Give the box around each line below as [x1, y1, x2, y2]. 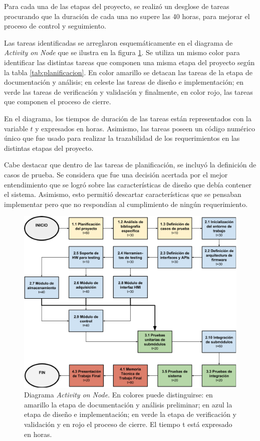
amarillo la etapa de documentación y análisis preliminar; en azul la [24, 399, 232, 409]
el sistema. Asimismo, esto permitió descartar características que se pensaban [4, 189, 241, 199]
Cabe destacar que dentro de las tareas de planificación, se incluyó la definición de [4, 159, 256, 170]
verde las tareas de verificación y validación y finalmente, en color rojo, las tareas [4, 86, 253, 97]
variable [4, 123, 28, 133]
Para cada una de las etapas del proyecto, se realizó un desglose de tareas [4, 1, 229, 11]
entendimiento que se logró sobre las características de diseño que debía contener [4, 179, 252, 189]
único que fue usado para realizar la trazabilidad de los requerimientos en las [4, 133, 240, 143]
